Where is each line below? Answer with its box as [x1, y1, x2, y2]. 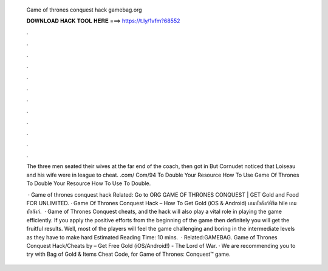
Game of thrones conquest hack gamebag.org [26, 6, 142, 13]
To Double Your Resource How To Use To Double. [26, 180, 151, 187]
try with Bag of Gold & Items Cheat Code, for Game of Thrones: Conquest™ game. [26, 250, 231, 258]
